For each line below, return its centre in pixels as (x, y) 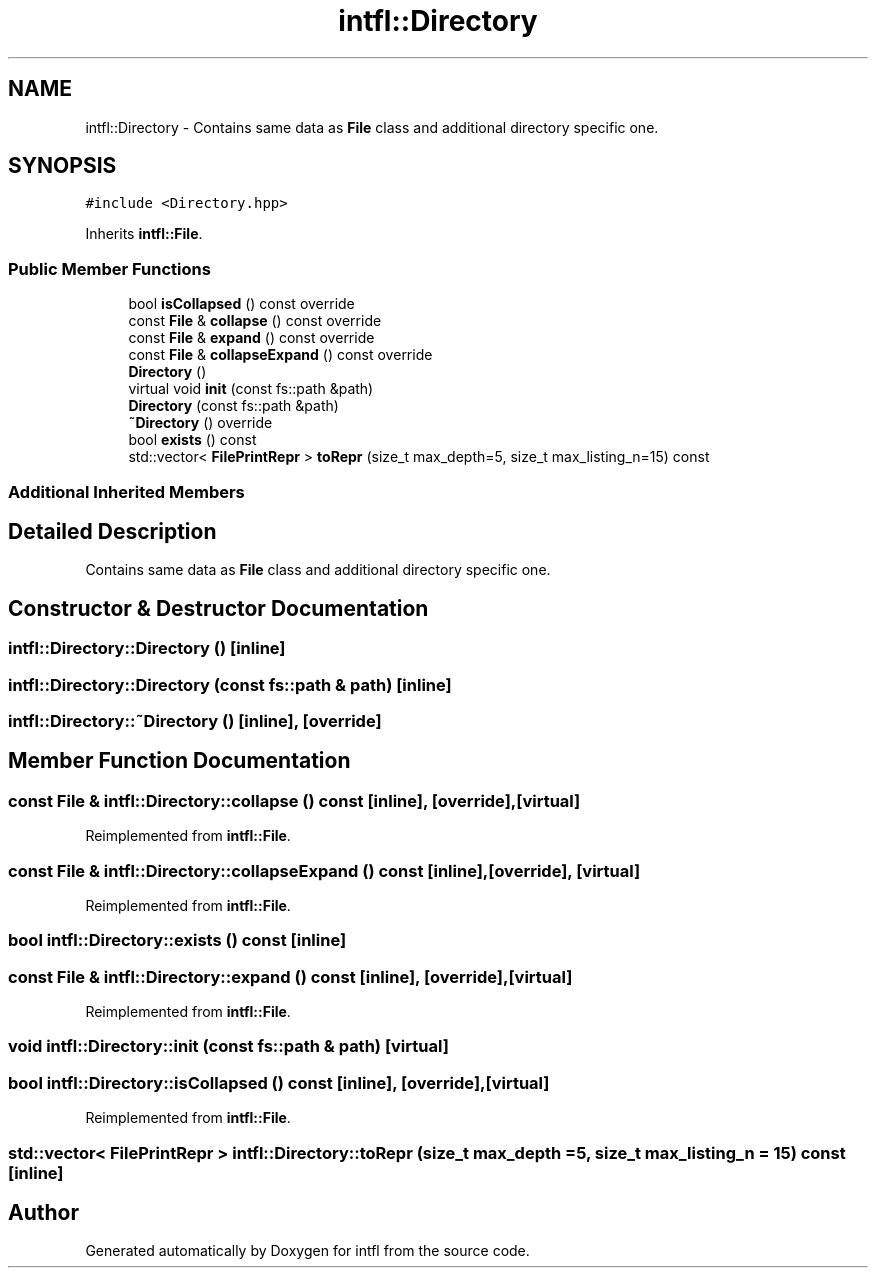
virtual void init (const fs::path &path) (251, 389)
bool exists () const (192, 440)
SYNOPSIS (62, 166)
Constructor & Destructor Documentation (218, 608)
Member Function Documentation (179, 761)
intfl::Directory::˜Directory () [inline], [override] (195, 721)
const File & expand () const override (251, 338)
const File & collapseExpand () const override (280, 355)
